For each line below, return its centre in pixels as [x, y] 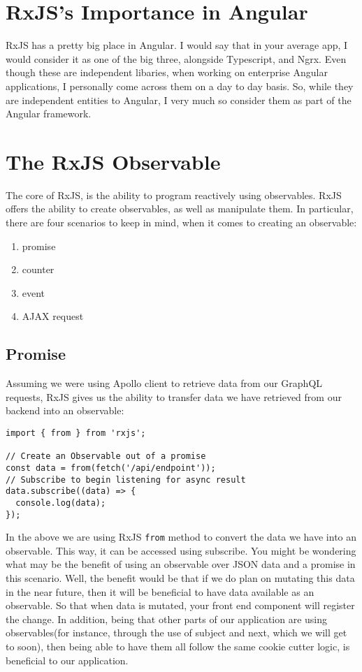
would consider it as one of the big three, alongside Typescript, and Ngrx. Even [176, 58]
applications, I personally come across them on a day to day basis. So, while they [180, 86]
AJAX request [53, 316]
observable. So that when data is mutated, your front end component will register [180, 605]
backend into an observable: [65, 410]
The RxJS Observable [113, 161]
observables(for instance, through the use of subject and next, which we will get [176, 633]
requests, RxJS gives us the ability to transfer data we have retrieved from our [174, 396]
